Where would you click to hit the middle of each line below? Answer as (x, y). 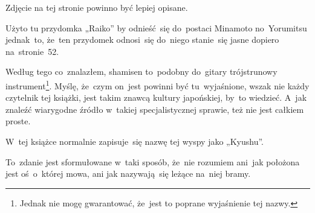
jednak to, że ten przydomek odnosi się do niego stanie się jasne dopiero (142, 40)
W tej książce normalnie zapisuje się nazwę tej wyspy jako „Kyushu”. (135, 141)
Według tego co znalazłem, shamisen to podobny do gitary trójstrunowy (141, 72)
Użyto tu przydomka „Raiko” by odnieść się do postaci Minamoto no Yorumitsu (156, 27)
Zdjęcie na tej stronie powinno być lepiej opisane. (97, 7)
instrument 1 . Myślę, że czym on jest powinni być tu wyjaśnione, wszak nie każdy (157, 84)
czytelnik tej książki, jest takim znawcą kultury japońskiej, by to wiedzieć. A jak (156, 97)
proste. (18, 121)
